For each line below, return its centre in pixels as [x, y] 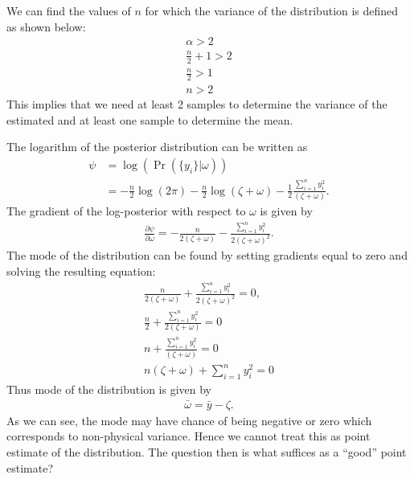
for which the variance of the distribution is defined [272, 10]
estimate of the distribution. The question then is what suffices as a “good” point [207, 451]
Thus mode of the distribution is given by [109, 389]
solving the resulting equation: [81, 270]
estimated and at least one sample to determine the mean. [150, 119]
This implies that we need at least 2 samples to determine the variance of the [197, 104]
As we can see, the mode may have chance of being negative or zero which [189, 420]
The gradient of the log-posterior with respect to [126, 210]
